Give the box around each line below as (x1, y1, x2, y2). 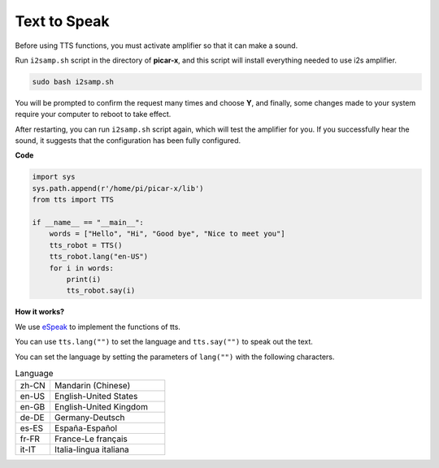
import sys (32, 172, 76, 182)
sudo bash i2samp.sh (32, 77, 114, 86)
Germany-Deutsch (54, 412, 125, 423)
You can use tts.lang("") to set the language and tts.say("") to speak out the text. (15, 337, 313, 347)
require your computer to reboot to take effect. (15, 110, 172, 119)
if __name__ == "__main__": (32, 218, 144, 227)
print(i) (66, 275, 102, 284)
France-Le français (54, 433, 128, 444)
